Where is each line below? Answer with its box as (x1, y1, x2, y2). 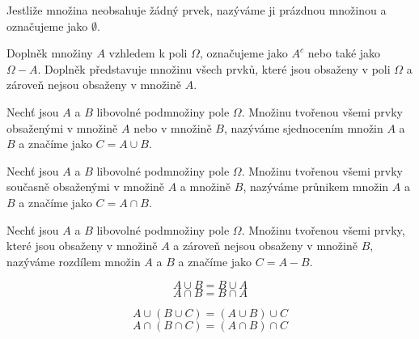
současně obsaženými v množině (6, 178, 165, 195)
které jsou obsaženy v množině (6, 237, 158, 254)
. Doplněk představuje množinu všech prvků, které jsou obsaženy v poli (37, 60, 391, 77)
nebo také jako (307, 44, 381, 61)
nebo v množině (133, 119, 212, 136)
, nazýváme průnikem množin (243, 178, 389, 195)
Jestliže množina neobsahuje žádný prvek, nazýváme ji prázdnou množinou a (6, 2, 387, 18)
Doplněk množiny (6, 44, 93, 61)
